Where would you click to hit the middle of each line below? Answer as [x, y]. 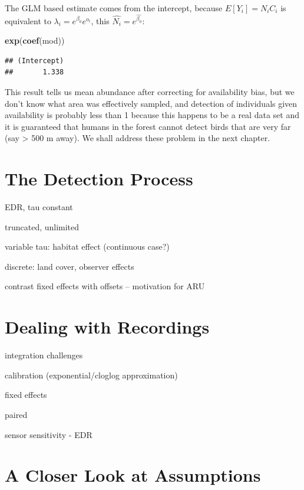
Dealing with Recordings [107, 327]
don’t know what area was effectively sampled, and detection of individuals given [151, 103]
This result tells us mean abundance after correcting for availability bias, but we [150, 91]
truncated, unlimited [42, 226]
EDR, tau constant [39, 207]
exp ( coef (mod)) [35, 40]
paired [16, 414]
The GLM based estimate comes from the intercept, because [114, 8]
